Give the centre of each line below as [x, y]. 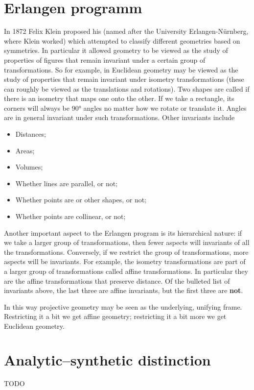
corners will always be [37, 108]
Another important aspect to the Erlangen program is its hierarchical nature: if [123, 232]
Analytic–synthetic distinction [107, 359]
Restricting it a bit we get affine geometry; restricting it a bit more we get [115, 316]
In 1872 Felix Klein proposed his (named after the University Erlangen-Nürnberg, [126, 31]
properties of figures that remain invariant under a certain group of [105, 60]
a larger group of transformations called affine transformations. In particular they [126, 271]
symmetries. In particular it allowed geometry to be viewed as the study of [116, 50]
